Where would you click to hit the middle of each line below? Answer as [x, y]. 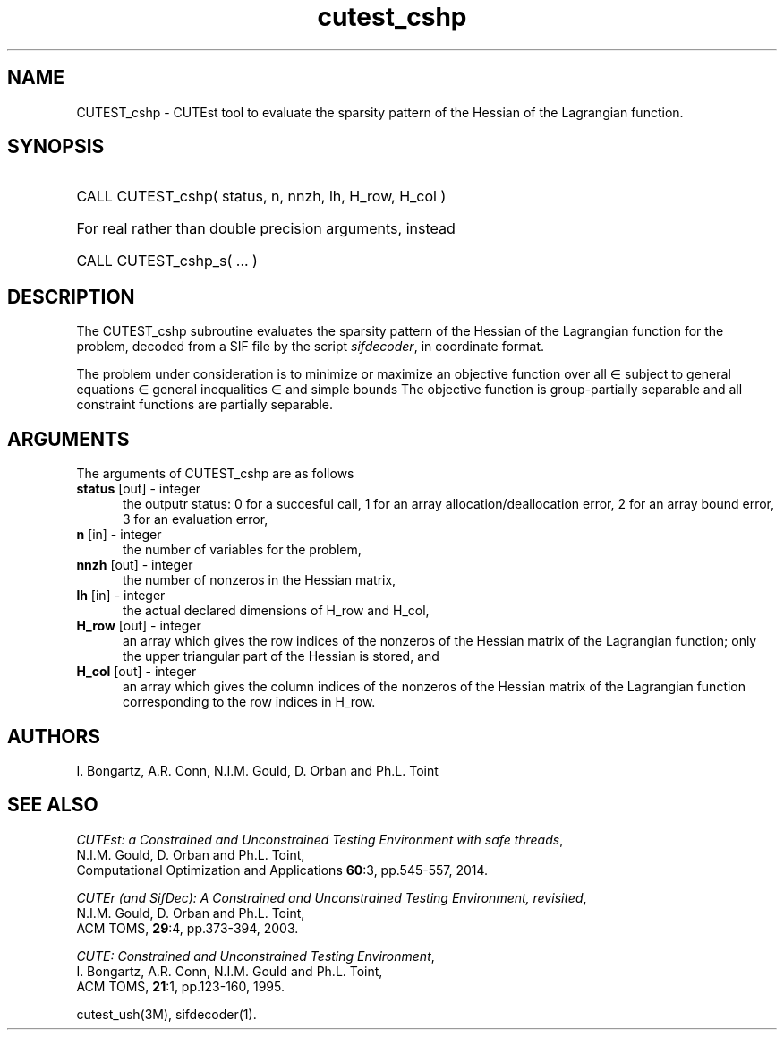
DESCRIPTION [71, 296]
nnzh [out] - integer [135, 565]
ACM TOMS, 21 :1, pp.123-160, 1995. [181, 986]
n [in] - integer [119, 535]
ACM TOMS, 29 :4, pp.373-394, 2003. [187, 928]
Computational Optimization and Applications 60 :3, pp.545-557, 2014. [282, 870]
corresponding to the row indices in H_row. [249, 702]
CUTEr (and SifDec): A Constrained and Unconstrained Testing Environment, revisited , [332, 897]
